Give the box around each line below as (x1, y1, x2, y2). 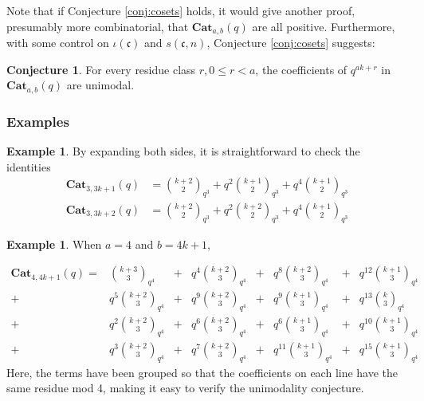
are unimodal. (66, 77, 135, 93)
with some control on (6, 34, 109, 51)
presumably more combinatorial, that (6, 18, 189, 34)
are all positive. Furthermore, (252, 18, 395, 34)
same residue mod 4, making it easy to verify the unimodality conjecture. (6, 379, 364, 396)
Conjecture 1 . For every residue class (6, 61, 196, 77)
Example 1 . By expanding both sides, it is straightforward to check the (6, 142, 360, 159)
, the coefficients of (255, 61, 347, 77)
